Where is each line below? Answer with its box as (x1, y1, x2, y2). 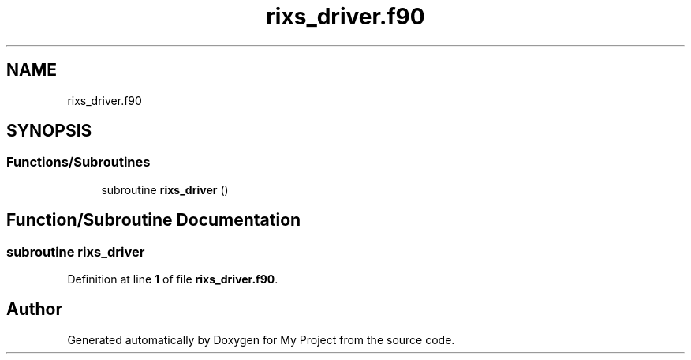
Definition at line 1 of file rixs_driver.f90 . (67, 272, 278, 287)
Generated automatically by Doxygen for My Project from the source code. (67, 332, 455, 347)
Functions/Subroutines (6, 154, 151, 171)
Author (6, 299, 62, 320)
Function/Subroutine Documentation (6, 210, 301, 231)
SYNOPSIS (6, 121, 92, 141)
